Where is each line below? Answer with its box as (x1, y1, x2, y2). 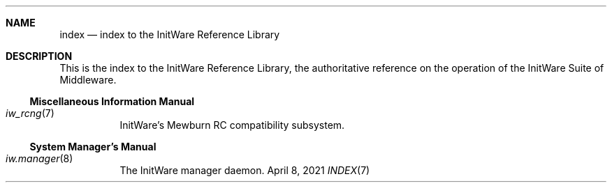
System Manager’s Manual (29, 141, 156, 152)
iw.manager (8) (6, 152, 73, 164)
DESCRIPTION (6, 50, 73, 62)
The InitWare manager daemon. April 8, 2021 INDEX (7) (119, 164, 370, 176)
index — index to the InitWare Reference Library (59, 29, 280, 40)
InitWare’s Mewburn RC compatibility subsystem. (119, 119, 345, 131)
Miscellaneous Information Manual (29, 95, 195, 107)
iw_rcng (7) (6, 107, 54, 119)
